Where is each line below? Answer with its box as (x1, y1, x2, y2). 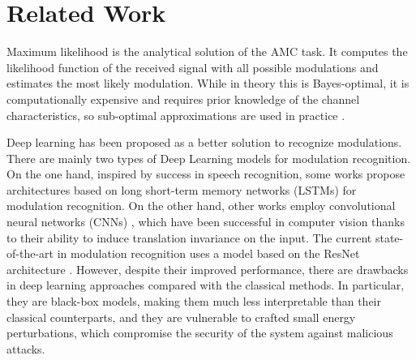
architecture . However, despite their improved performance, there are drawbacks (6, 260, 409, 277)
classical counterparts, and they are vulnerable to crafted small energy (6, 308, 356, 325)
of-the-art (6, 245, 54, 262)
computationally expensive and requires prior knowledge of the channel (6, 90, 360, 107)
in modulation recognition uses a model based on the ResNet (57, 245, 360, 262)
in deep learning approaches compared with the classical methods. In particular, (6, 276, 405, 294)
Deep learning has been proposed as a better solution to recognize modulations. (6, 134, 402, 151)
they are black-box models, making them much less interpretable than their (6, 293, 381, 310)
